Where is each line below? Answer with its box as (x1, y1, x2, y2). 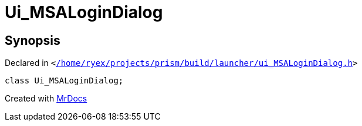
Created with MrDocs (5, 93, 87, 104)
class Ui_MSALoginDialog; (5, 76, 124, 86)
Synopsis (5, 33, 60, 48)
